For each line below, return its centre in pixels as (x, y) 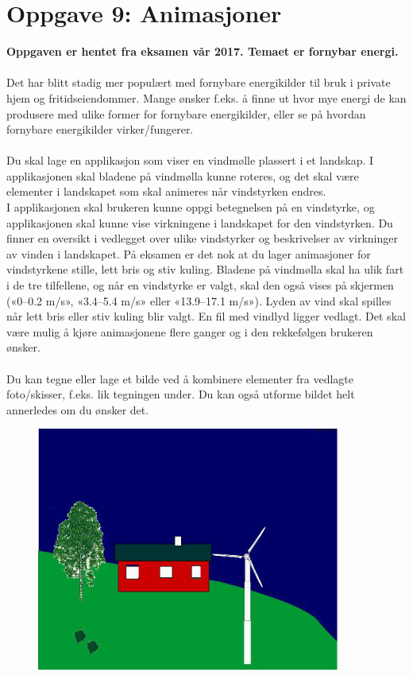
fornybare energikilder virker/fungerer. (100, 129)
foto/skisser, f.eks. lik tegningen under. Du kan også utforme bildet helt (181, 394)
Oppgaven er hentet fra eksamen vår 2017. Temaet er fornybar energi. (203, 51)
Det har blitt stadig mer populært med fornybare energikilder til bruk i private (199, 82)
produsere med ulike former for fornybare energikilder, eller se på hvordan (186, 113)
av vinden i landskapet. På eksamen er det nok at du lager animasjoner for (189, 253)
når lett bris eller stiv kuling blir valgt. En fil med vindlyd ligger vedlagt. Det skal (206, 316)
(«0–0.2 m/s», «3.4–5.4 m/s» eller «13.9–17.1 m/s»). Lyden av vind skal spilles (199, 300)
